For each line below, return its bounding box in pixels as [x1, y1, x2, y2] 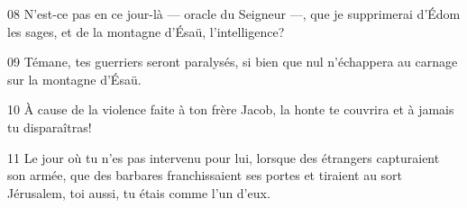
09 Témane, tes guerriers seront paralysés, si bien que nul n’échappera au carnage [7, 52, 458, 71]
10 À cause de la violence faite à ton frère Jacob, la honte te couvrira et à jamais [7, 100, 454, 119]
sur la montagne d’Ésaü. [7, 69, 142, 88]
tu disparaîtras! [7, 117, 92, 136]
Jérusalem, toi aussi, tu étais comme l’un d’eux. [7, 183, 270, 202]
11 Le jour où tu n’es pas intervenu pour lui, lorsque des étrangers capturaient [7, 148, 440, 167]
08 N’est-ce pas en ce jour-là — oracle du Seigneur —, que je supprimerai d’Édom [7, 5, 461, 23]
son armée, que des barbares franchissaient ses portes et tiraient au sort [7, 166, 403, 185]
